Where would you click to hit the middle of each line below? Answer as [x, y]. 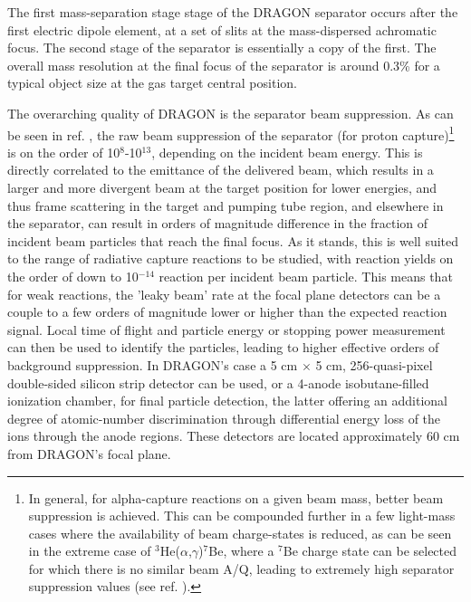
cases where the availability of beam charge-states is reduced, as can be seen [240, 533]
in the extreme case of [90, 551]
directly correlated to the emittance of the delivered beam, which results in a [221, 170]
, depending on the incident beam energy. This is [287, 152]
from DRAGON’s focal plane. [89, 453]
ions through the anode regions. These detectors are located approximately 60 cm [234, 436]
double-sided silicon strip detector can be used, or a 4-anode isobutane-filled [218, 382]
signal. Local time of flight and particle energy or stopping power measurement [226, 329]
